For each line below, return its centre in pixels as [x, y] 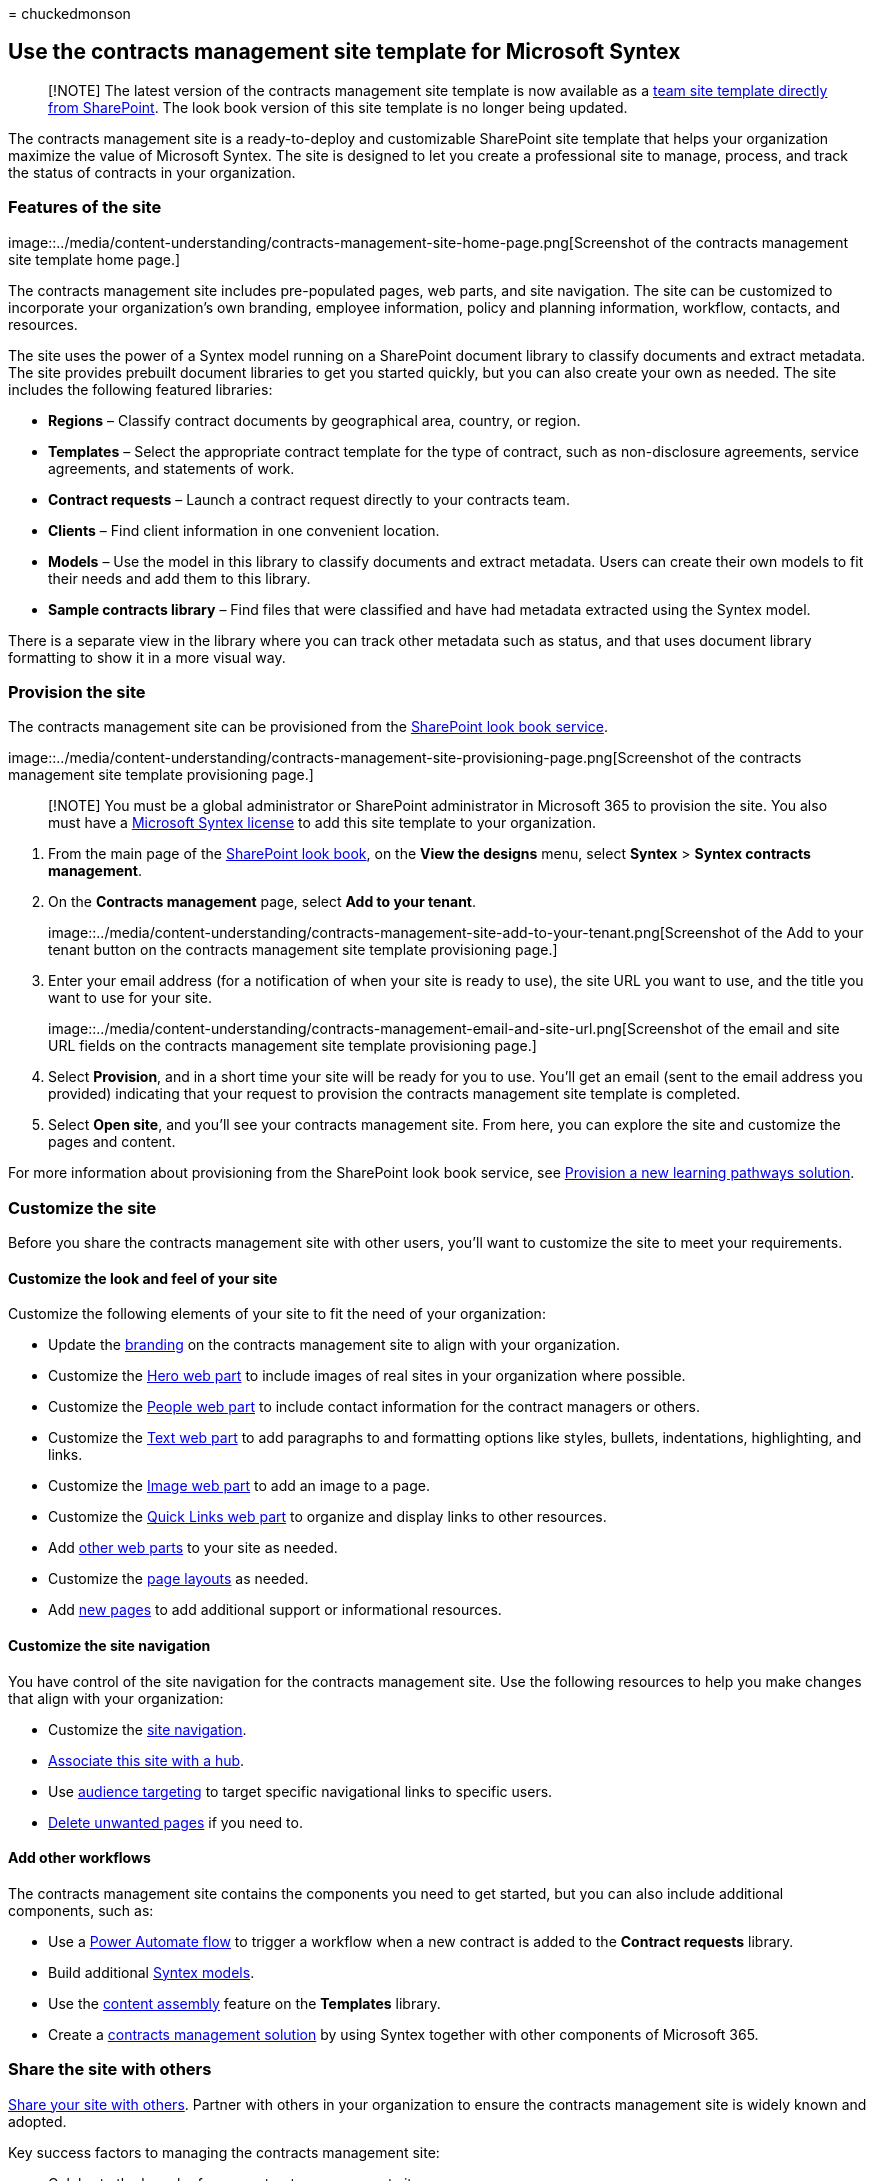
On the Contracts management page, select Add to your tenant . [262, 902]
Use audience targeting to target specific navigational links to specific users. [300, 1791]
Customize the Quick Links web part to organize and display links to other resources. [327, 1517]
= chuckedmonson [69, 13]
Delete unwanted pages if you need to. [175, 1822]
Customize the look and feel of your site [143, 1278]
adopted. [37, 2121]
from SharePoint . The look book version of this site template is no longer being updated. [338, 107]
